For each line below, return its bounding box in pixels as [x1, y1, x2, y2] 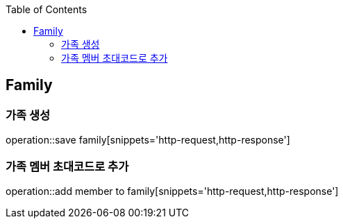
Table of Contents [6, 3, 87, 15]
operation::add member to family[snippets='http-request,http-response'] [6, 184, 339, 197]
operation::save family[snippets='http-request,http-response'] [6, 134, 290, 146]
